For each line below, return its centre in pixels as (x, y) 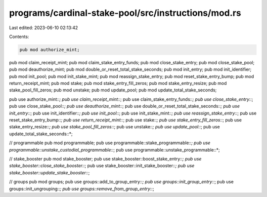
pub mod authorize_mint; (50, 50)
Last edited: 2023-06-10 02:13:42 (44, 28)
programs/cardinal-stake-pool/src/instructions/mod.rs (125, 13)
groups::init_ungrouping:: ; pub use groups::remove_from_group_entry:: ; (82, 189)
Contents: (19, 37)
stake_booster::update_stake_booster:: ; (49, 172)
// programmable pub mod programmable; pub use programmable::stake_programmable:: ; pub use (110, 143)
